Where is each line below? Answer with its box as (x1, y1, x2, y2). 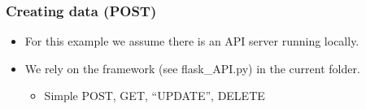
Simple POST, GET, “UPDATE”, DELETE (44, 87, 265, 104)
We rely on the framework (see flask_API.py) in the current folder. (24, 59, 360, 76)
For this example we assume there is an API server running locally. (24, 33, 359, 50)
